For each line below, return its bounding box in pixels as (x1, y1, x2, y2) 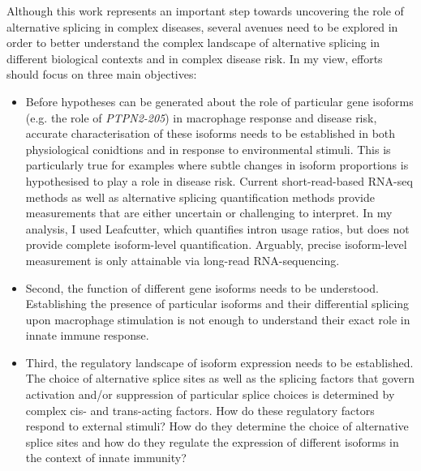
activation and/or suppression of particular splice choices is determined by (25, 386, 395, 403)
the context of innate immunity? (25, 449, 187, 466)
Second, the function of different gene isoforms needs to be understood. (25, 279, 380, 296)
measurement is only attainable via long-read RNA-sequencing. (25, 251, 340, 268)
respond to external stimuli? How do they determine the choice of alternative (25, 417, 409, 435)
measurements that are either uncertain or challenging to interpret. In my (25, 204, 393, 221)
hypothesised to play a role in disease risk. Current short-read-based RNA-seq (25, 172, 413, 189)
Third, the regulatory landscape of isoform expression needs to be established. (25, 353, 414, 370)
